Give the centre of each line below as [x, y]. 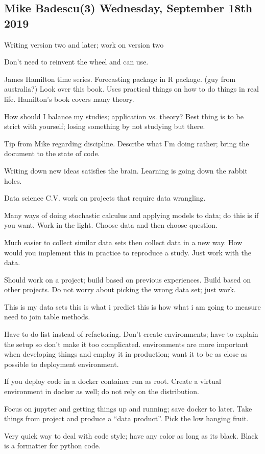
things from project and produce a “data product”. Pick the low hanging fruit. [126, 418]
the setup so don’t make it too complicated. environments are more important [126, 344]
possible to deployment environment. [62, 364]
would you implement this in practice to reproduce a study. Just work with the [128, 252]
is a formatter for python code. [52, 446]
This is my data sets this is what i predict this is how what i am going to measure [132, 306]
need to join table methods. [47, 317]
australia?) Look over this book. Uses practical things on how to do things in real [131, 89]
